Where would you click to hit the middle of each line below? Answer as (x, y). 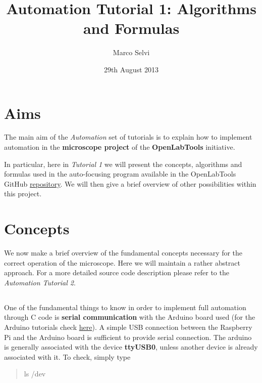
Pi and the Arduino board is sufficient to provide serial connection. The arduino (128, 337)
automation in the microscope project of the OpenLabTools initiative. (120, 147)
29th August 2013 (131, 69)
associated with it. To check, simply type (67, 356)
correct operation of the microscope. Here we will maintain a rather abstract (122, 262)
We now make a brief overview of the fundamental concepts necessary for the (123, 253)
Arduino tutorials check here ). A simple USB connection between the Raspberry (128, 327)
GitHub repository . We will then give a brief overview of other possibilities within (130, 183)
